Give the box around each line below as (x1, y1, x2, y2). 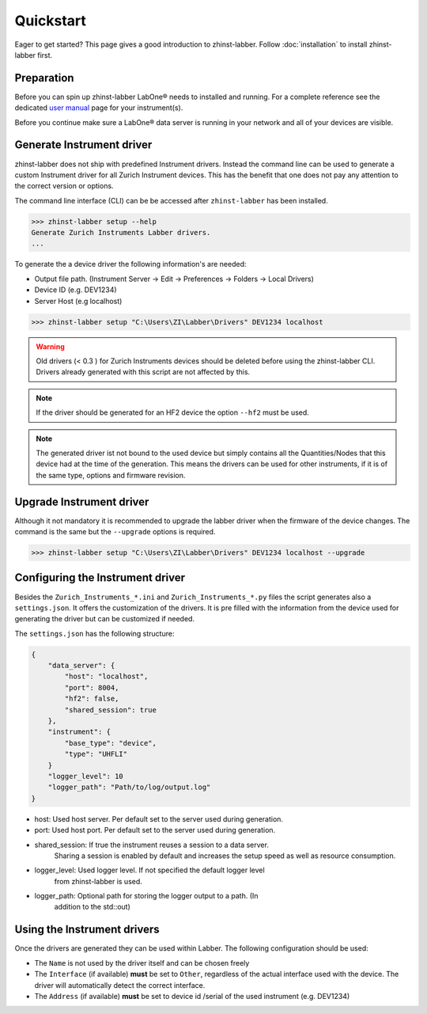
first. (36, 50, 53, 59)
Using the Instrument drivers (14, 923, 160, 936)
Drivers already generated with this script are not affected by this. (36, 367, 251, 377)
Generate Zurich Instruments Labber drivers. (31, 228, 211, 237)
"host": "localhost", (64, 672, 149, 681)
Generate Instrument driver (14, 139, 153, 152)
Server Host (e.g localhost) (34, 296, 123, 306)
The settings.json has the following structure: (14, 629, 175, 638)
